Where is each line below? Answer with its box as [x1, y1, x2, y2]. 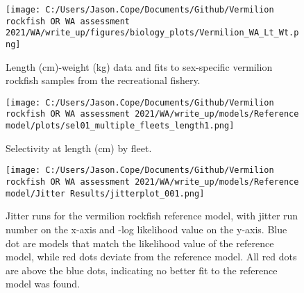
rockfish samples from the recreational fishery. [6, 73, 201, 87]
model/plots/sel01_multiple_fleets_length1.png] [6, 121, 235, 131]
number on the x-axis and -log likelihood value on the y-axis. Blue [6, 221, 287, 236]
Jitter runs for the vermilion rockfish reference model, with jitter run [6, 208, 298, 223]
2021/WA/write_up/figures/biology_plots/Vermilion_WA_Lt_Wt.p [6, 28, 299, 38]
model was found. [6, 276, 81, 291]
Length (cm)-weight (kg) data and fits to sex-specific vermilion [6, 59, 273, 74]
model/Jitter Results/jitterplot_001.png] [6, 188, 205, 199]
